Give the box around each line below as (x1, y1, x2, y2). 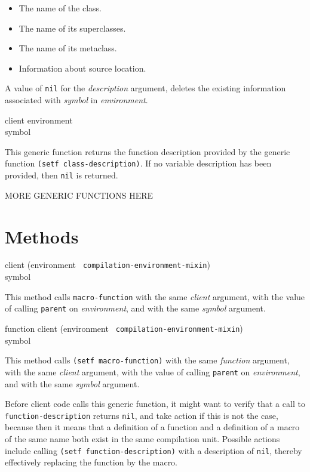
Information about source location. (19, 61, 146, 74)
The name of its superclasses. (19, 21, 126, 34)
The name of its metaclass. (19, 42, 117, 54)
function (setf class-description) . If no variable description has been (5, 157, 272, 169)
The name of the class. (19, 2, 102, 14)
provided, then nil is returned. (5, 169, 118, 181)
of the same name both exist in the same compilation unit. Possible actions (5, 433, 280, 445)
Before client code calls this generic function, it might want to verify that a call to (5, 397, 305, 410)
